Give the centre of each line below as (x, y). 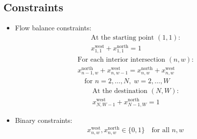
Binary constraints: (44, 120)
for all (160, 130)
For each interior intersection (122, 60)
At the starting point (123, 37)
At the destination (120, 91)
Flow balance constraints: (53, 28)
